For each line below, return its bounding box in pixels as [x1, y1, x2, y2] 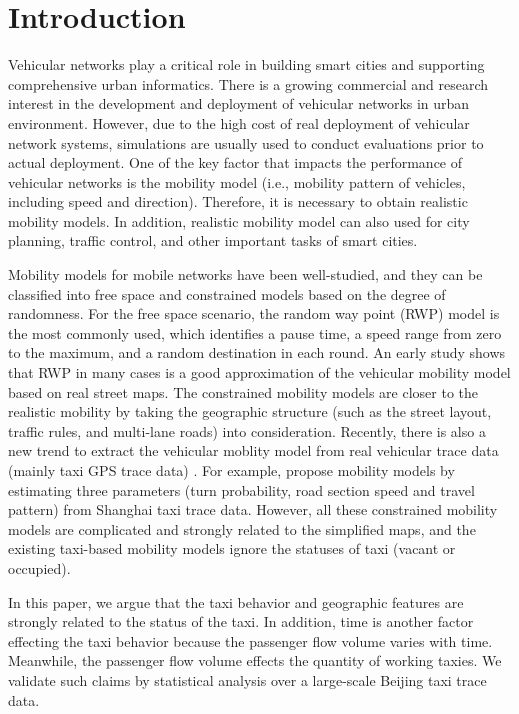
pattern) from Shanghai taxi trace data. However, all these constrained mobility [8, 499, 498, 520]
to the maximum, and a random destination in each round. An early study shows [8, 342, 506, 363]
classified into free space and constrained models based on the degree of [8, 283, 446, 304]
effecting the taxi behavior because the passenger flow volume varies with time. [8, 630, 493, 651]
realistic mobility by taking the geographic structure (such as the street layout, [8, 401, 492, 422]
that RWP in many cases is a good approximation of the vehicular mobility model [8, 362, 511, 383]
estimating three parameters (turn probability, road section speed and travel [8, 479, 475, 500]
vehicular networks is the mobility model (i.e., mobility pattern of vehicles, [8, 171, 466, 192]
